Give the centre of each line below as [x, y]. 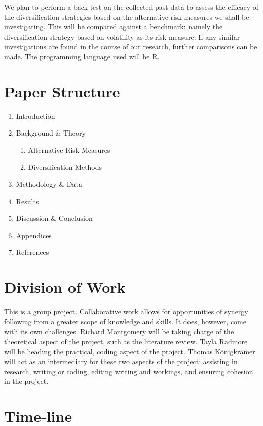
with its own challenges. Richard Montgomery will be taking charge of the [119, 331]
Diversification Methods [65, 167]
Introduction [35, 116]
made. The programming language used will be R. [82, 56]
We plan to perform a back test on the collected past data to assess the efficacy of [131, 7]
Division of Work [65, 287]
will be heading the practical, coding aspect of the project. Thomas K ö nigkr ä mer [130, 351]
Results [27, 201]
